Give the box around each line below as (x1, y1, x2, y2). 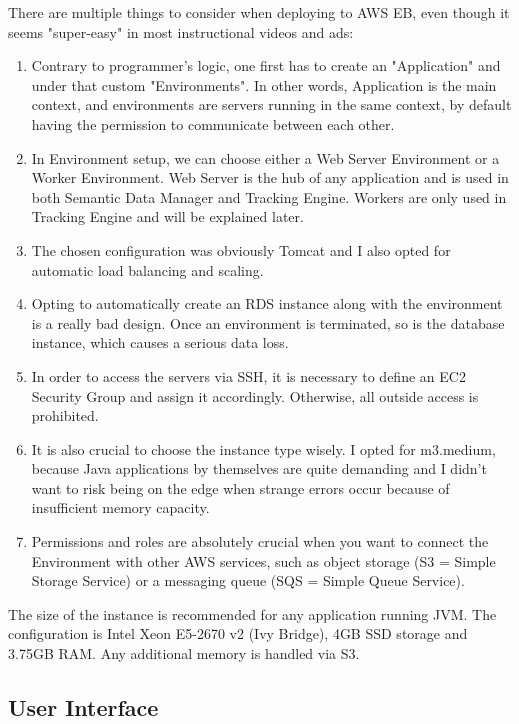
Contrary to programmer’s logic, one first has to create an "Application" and (31, 55, 501, 76)
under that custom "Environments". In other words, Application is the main (31, 74, 497, 95)
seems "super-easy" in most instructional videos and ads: (8, 21, 354, 42)
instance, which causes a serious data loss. (31, 332, 289, 353)
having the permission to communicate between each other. (31, 113, 395, 134)
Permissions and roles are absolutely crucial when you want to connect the (31, 531, 489, 552)
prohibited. (31, 405, 99, 426)
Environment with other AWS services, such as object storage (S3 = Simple (31, 550, 496, 571)
